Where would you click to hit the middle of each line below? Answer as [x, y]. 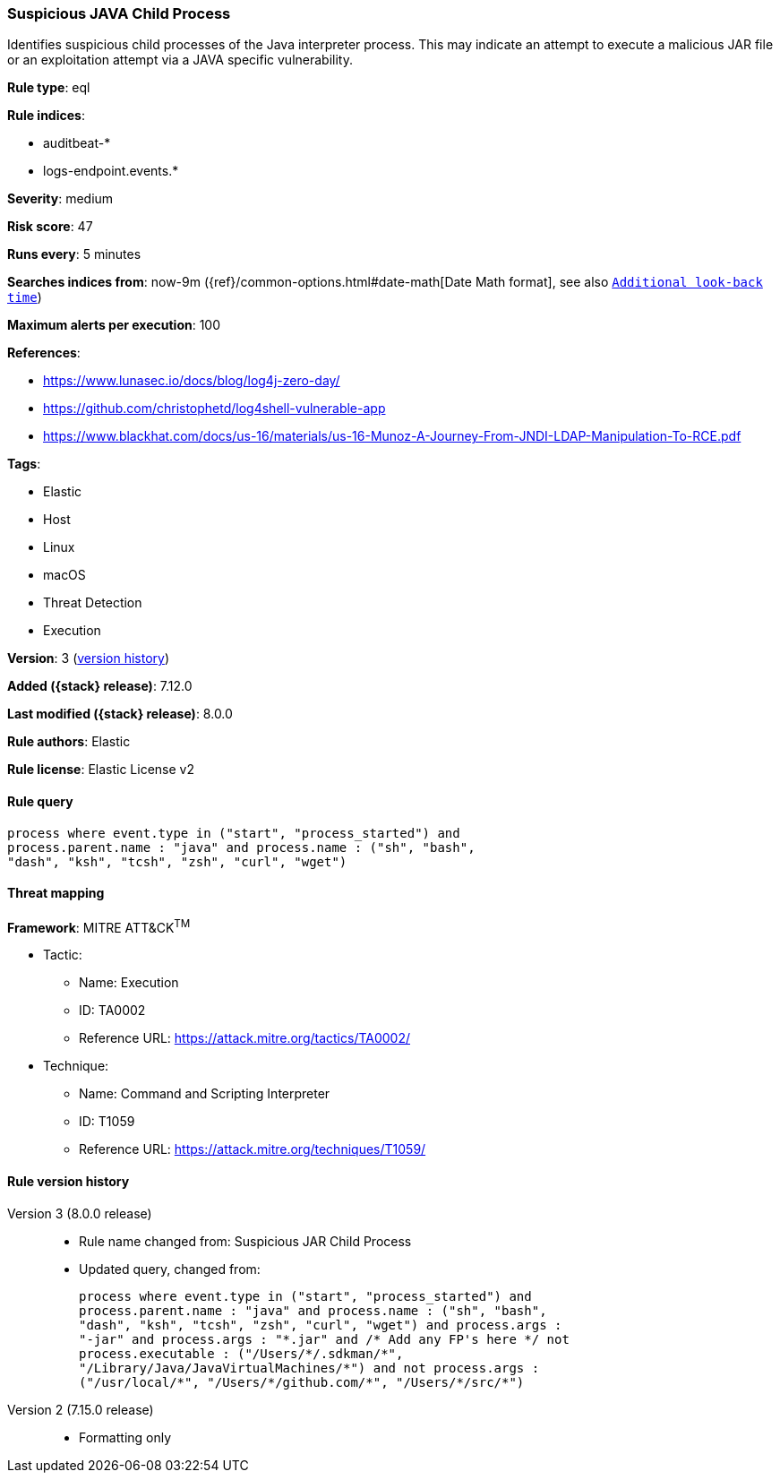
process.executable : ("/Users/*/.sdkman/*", [241, 1353]
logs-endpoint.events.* [111, 171]
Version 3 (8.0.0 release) [80, 1213]
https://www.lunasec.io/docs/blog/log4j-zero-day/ [192, 381]
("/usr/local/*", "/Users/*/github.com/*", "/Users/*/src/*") [302, 1382]
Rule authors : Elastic [69, 742]
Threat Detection [93, 603]
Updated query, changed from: [170, 1269]
